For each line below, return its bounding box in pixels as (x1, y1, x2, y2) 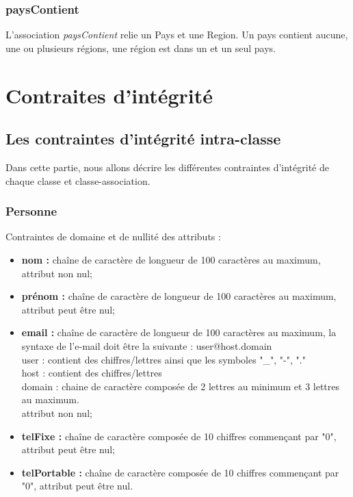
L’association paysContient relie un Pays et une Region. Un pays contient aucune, (5, 27, 348, 42)
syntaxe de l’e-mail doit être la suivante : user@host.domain (21, 338, 272, 353)
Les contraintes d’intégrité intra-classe (5, 128, 281, 149)
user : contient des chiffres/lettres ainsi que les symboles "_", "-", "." (21, 352, 306, 366)
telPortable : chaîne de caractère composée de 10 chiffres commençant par (21, 465, 339, 479)
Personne (5, 203, 57, 220)
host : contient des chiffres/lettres (21, 366, 162, 380)
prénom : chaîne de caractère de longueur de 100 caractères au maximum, (21, 289, 337, 303)
